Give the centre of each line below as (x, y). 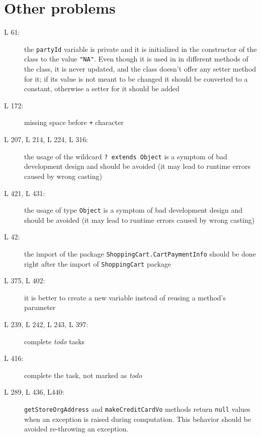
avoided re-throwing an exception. (76, 429)
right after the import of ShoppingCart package (98, 263)
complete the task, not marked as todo (83, 375)
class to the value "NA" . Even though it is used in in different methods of (136, 59)
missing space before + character (74, 122)
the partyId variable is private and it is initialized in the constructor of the (141, 49)
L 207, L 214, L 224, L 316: (46, 139)
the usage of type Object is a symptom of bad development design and (134, 210)
